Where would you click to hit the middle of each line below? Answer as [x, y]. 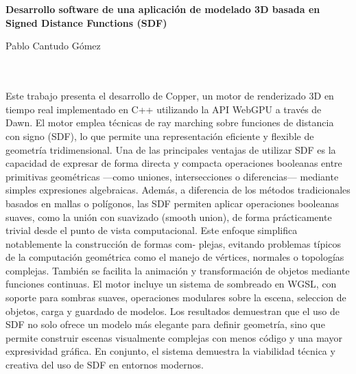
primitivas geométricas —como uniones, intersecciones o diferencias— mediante [172, 176]
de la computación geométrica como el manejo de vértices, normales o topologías [175, 257]
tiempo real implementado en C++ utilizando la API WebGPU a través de [164, 109]
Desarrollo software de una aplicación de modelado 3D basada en [163, 9]
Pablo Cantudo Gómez [53, 46]
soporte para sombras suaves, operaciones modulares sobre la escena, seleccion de [176, 297]
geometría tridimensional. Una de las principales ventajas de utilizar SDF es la [171, 149]
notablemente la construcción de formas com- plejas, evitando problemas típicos [173, 243]
